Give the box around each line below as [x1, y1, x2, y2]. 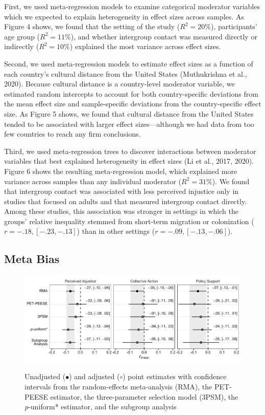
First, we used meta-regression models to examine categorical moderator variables [4, 1, 260, 11]
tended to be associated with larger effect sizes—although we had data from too [4, 118, 254, 129]
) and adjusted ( [69, 371, 120, 382]
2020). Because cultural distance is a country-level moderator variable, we [4, 78, 235, 89]
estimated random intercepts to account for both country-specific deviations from [4, 88, 258, 99]
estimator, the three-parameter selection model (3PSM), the [50, 391, 238, 402]
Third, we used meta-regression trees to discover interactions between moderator [4, 145, 256, 156]
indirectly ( [4, 41, 39, 52]
